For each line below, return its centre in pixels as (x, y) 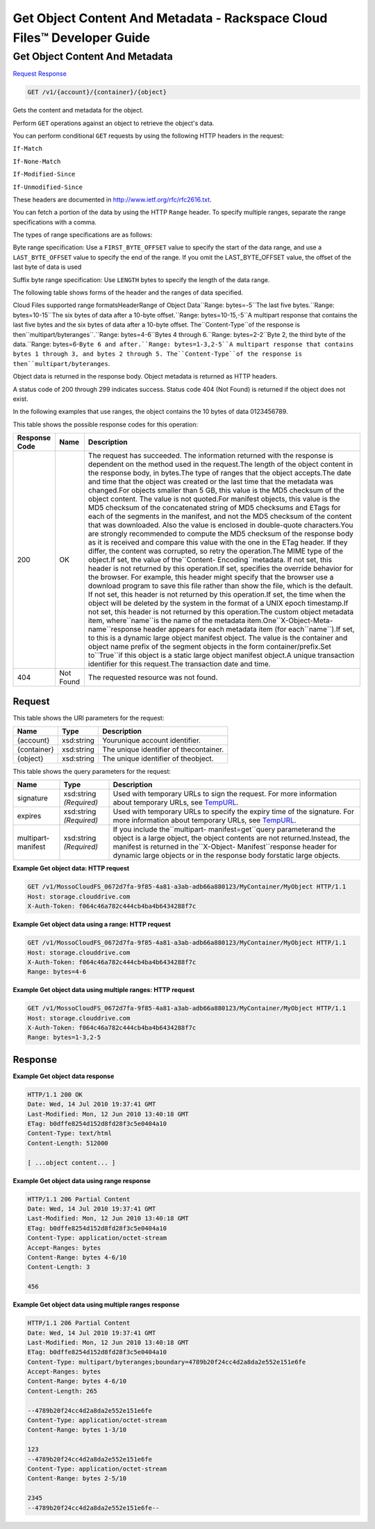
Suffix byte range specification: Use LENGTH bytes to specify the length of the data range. (141, 280)
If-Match (28, 149)
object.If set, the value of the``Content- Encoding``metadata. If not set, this (210, 560)
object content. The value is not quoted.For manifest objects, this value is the (214, 499)
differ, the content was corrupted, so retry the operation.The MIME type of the (216, 551)
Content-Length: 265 (62, 1391)
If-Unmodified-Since (48, 187)
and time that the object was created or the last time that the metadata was (210, 481)
